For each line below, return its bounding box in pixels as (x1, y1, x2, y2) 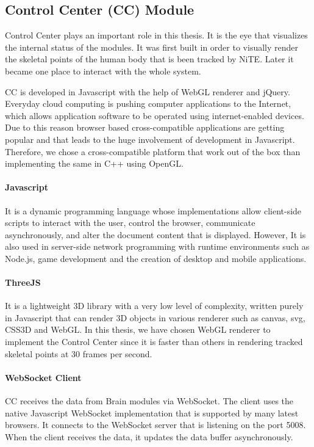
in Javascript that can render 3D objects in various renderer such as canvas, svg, (5, 311, 305, 324)
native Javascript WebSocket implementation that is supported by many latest (5, 406, 299, 419)
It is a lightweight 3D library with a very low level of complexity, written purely (5, 299, 304, 312)
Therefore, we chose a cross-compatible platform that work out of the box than (5, 145, 301, 158)
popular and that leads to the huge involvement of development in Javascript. (5, 133, 295, 145)
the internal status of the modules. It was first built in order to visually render (5, 40, 298, 53)
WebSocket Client (5, 371, 82, 383)
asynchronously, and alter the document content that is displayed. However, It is (5, 228, 306, 241)
